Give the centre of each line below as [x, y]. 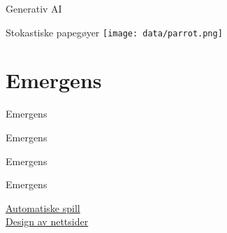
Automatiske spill [43, 207]
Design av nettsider [47, 221]
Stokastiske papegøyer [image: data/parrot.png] [114, 32]
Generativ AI [34, 8]
